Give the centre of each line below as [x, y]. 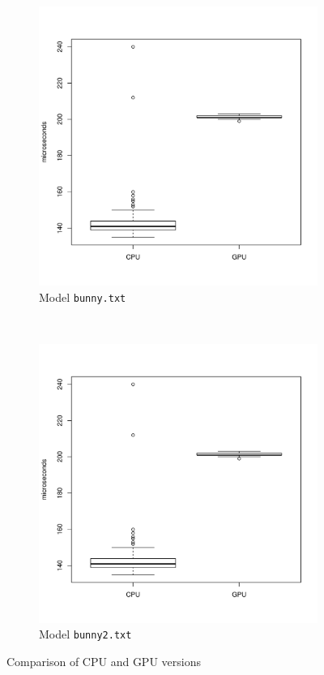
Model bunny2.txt [85, 634]
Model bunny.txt [83, 297]
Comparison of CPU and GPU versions [104, 662]
